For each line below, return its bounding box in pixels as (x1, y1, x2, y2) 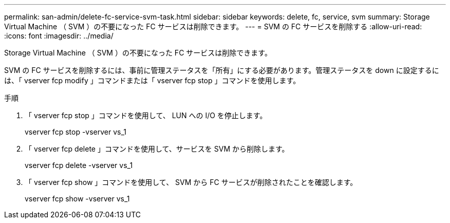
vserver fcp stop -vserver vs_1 (25, 127, 127, 136)
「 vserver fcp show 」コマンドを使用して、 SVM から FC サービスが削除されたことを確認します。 (25, 178, 358, 187)
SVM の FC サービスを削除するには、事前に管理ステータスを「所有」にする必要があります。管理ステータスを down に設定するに (4, 66, 439, 75)
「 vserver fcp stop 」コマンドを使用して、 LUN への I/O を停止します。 (25, 111, 267, 120)
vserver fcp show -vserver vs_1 (25, 194, 130, 203)
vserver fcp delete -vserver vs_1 (25, 161, 133, 170)
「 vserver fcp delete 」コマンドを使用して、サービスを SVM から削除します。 (25, 144, 289, 153)
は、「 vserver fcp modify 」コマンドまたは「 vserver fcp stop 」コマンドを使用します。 (4, 76, 301, 85)
